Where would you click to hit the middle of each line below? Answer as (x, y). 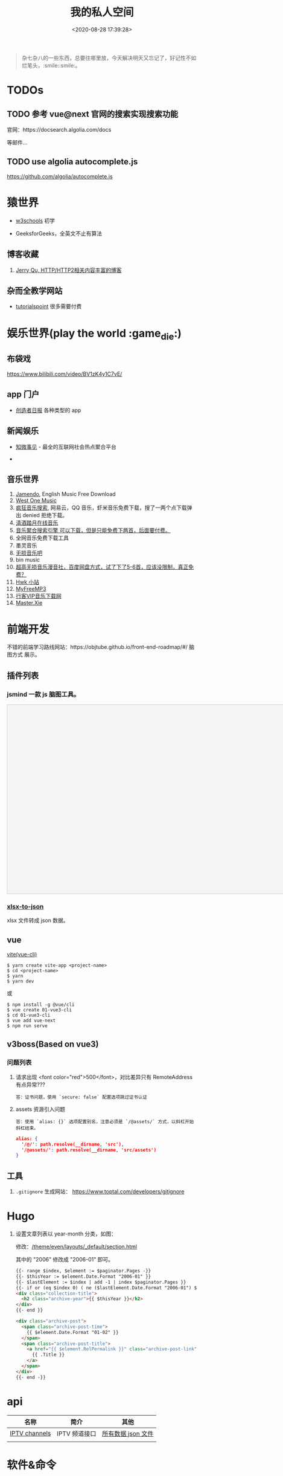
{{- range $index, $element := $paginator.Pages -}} (83, 1271)
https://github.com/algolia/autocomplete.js (60, 176)
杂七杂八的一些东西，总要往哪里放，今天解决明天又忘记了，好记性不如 (109, 57)
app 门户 (23, 394)
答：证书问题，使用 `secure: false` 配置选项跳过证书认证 (81, 1097)
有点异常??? (30, 1084)
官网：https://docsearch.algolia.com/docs (59, 129)
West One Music (36, 501)
